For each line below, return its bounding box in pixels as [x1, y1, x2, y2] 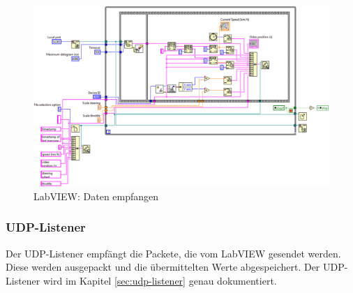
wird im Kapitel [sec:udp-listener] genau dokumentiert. [43, 273, 277, 287]
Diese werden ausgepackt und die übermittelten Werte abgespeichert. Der [6, 260, 320, 274]
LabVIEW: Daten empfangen [33, 188, 159, 203]
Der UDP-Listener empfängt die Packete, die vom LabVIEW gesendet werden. [6, 246, 341, 260]
